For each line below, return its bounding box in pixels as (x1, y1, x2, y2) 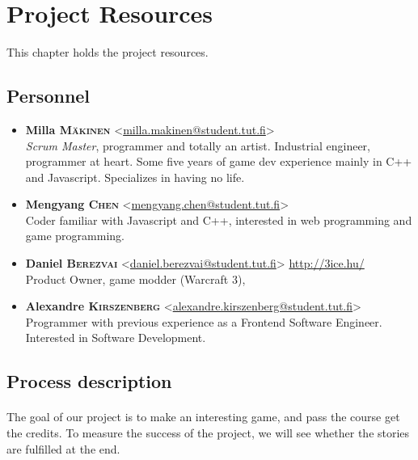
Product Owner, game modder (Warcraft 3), (25, 270, 246, 287)
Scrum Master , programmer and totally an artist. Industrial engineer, (25, 137, 370, 154)
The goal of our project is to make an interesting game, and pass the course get (6, 408, 400, 425)
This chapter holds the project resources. (6, 44, 209, 61)
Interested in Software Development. (25, 329, 206, 346)
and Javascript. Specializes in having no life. (25, 168, 245, 185)
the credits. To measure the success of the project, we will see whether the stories (6, 424, 410, 441)
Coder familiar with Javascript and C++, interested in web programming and (25, 211, 412, 228)
